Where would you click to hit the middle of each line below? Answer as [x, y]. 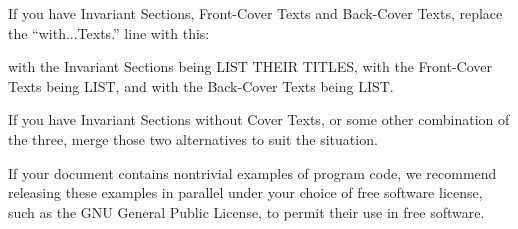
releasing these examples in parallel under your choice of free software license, [245, 192]
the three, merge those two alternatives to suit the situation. [193, 138]
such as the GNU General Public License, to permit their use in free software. [246, 211]
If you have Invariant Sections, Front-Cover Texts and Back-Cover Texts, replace [255, 13]
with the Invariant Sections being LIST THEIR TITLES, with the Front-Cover [250, 66]
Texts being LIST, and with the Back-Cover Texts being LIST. [201, 85]
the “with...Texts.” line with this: [109, 32]
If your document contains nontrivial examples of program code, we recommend [252, 172]
